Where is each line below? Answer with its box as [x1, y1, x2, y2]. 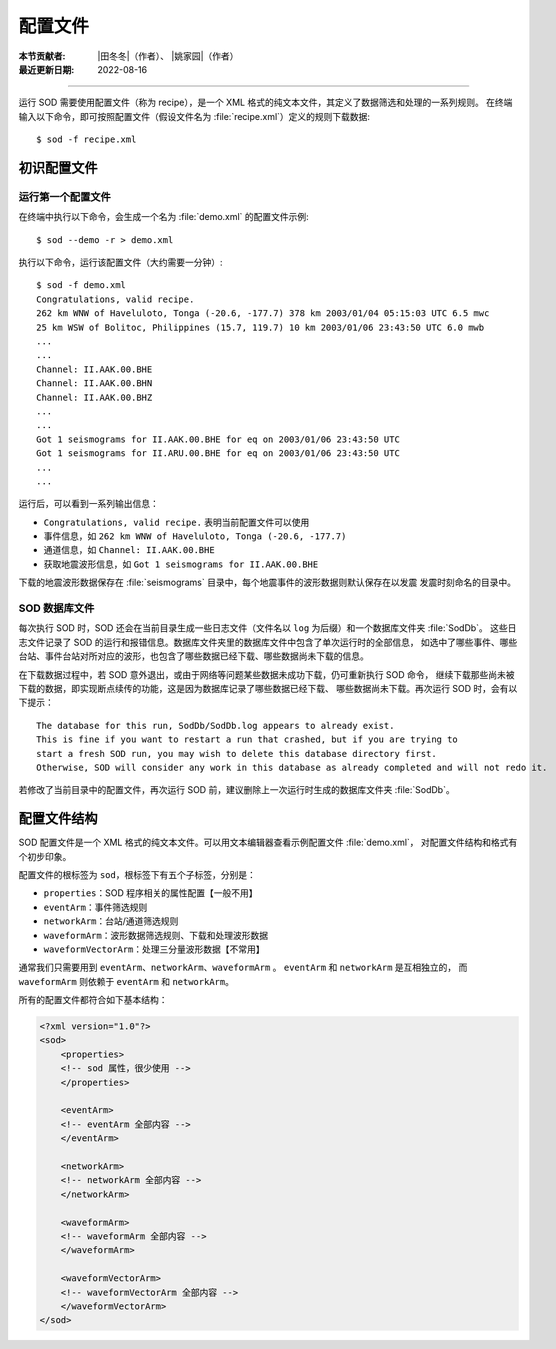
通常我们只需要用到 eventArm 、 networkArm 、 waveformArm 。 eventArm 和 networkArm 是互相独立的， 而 [18, 961, 468, 974]
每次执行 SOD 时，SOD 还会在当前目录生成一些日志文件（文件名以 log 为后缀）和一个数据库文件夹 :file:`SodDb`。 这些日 [18, 622, 517, 634]
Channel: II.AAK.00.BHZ [36, 391, 153, 403]
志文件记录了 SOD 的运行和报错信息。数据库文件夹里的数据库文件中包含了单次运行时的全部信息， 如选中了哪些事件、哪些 [18, 636, 518, 648]
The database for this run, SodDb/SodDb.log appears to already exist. [36, 720, 395, 731]
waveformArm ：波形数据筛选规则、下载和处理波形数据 [43, 929, 269, 941]
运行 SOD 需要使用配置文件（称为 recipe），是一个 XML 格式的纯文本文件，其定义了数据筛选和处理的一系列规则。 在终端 [18, 96, 513, 109]
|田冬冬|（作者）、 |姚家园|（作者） [97, 50, 239, 62]
